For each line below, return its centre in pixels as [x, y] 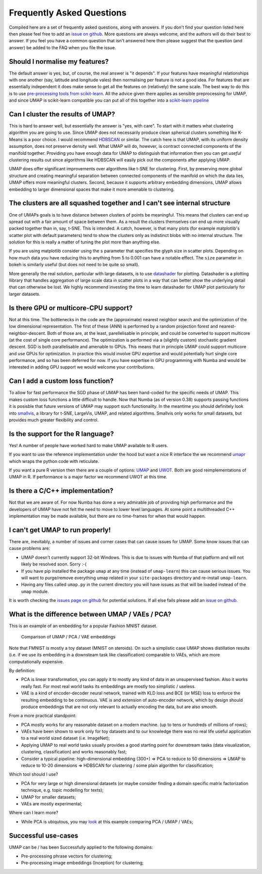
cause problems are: [30, 548]
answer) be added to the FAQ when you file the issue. [63, 47]
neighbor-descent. [27, 333]
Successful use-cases [44, 835]
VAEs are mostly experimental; [52, 804]
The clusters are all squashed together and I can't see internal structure [120, 203]
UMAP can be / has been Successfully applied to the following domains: [81, 847]
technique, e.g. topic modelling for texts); [62, 790]
